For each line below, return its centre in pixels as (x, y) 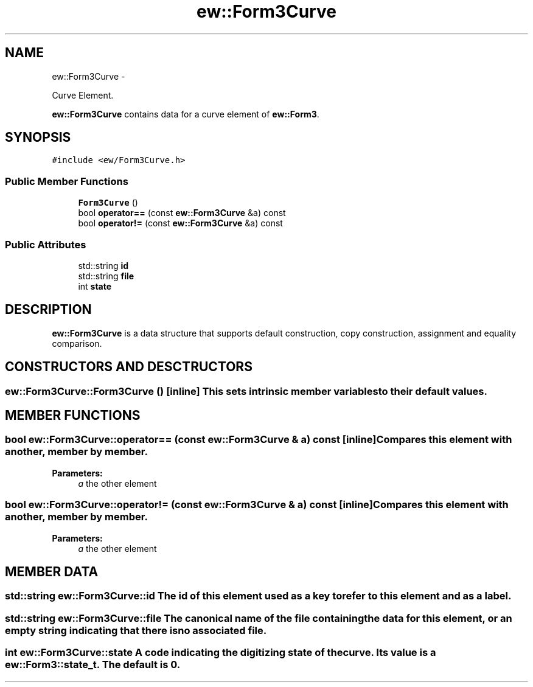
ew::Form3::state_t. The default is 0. (93, 665)
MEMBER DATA (52, 572)
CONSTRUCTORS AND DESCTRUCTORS (129, 367)
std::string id (103, 265)
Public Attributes (46, 244)
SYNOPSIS (38, 138)
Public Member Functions (67, 181)
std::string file (106, 276)
